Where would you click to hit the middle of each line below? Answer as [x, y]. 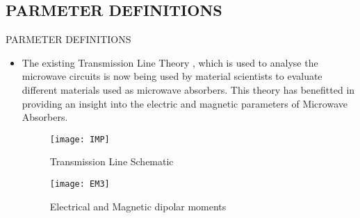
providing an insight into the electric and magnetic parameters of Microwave [185, 103]
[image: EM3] [80, 184]
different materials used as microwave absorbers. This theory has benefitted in [188, 89]
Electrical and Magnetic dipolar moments [138, 206]
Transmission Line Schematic [112, 161]
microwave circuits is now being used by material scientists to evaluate [172, 76]
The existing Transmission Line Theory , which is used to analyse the [170, 62]
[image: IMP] [80, 139]
